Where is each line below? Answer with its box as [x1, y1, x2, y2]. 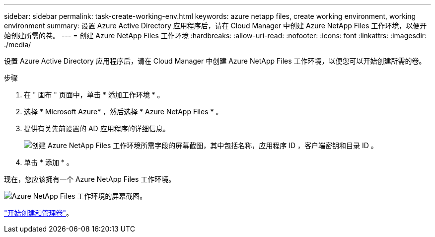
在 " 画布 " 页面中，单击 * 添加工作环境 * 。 [24, 90, 164, 99]
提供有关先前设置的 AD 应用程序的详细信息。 [24, 124, 170, 133]
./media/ [4, 40, 31, 49]
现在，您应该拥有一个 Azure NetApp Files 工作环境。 [4, 175, 176, 183]
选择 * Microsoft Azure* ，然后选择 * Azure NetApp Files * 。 [24, 107, 223, 116]
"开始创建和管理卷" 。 [4, 209, 73, 217]
